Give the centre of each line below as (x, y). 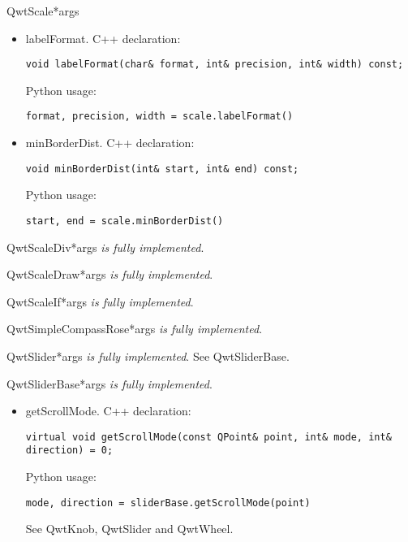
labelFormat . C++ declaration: (103, 38)
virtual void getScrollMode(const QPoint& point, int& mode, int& (208, 437)
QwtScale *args (43, 11)
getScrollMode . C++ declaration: (108, 411)
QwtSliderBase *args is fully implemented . (110, 383)
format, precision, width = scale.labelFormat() (159, 117)
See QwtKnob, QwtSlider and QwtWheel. (129, 529)
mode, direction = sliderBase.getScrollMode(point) (168, 503)
